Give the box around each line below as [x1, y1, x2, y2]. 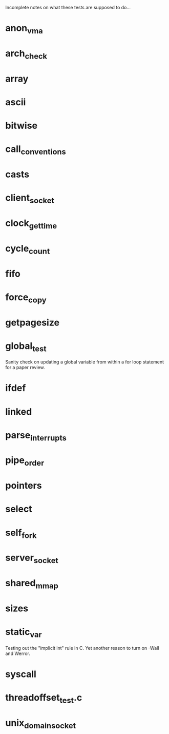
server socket [5, 552, 59, 565]
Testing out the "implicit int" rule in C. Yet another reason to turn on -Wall [5, 645, 159, 651]
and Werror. [5, 650, 31, 656]
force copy [5, 291, 47, 305]
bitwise [5, 120, 37, 131]
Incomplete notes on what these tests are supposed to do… [5, 5, 131, 10]
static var [5, 626, 42, 640]
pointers [5, 480, 42, 492]
